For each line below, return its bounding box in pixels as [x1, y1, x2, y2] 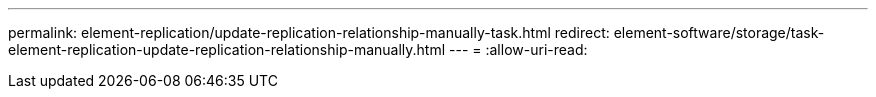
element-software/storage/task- [613, 24, 825, 41]
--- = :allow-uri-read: [449, 41, 588, 58]
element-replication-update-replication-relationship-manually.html [8, 41, 446, 58]
